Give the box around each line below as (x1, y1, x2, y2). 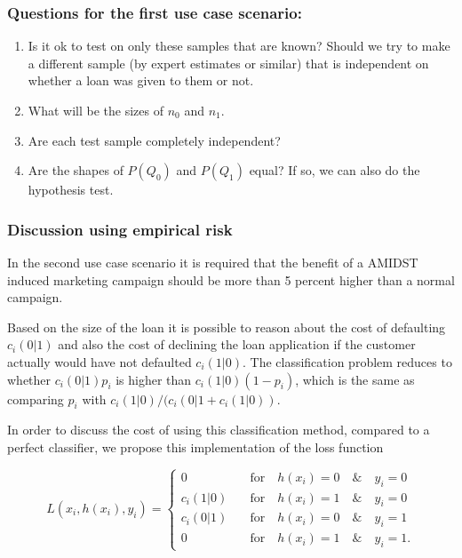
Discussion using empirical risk (7, 218, 233, 240)
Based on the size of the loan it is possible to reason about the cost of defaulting (7, 317, 446, 336)
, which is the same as (295, 370, 415, 388)
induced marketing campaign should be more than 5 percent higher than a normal (7, 270, 455, 289)
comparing (7, 389, 64, 408)
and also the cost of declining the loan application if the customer (58, 335, 416, 354)
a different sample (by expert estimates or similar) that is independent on (28, 53, 429, 72)
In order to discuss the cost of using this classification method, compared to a (7, 420, 430, 439)
